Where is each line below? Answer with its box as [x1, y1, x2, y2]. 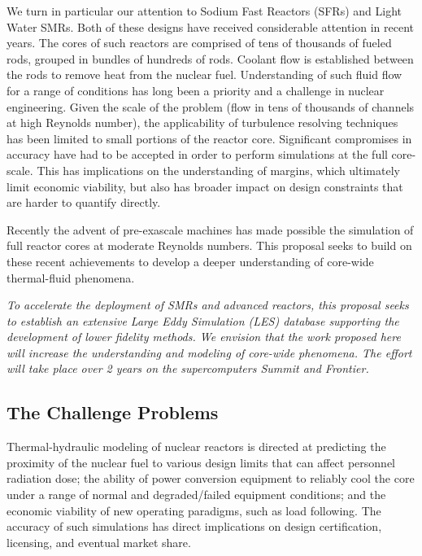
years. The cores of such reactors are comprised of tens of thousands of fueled [7, 34, 392, 51]
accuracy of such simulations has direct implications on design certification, [7, 518, 382, 535]
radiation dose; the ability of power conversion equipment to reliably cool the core [7, 470, 415, 487]
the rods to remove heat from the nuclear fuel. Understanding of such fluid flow [7, 66, 402, 83]
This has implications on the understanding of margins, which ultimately [37, 161, 400, 178]
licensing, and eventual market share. [7, 533, 191, 550]
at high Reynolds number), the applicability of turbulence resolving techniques [7, 114, 398, 131]
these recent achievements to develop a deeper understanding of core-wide [7, 252, 374, 269]
